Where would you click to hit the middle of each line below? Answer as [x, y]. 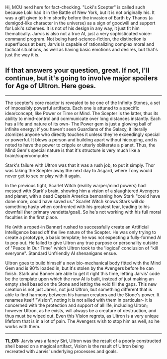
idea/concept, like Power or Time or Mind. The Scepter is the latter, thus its [82, 113]
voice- [146, 34]
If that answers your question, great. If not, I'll [78, 70]
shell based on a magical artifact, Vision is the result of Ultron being [75, 346]
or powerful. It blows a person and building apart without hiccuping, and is [81, 139]
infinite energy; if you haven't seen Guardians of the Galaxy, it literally [76, 129]
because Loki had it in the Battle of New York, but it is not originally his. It [80, 12]
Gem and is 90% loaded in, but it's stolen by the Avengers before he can [80, 268]
